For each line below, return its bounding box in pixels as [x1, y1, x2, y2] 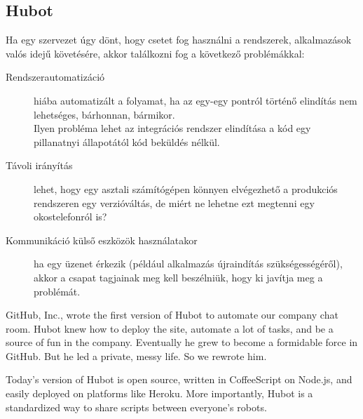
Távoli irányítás [6, 158, 73, 173]
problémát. [34, 284, 81, 298]
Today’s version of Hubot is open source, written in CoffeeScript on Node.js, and [6, 372, 352, 387]
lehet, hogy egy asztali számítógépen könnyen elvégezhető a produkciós [34, 181, 338, 196]
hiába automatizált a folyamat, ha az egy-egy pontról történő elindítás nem [34, 93, 357, 107]
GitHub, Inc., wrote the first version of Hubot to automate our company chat [6, 307, 338, 322]
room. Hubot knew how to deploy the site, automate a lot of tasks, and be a [6, 321, 334, 335]
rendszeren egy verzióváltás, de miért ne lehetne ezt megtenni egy [34, 195, 315, 210]
